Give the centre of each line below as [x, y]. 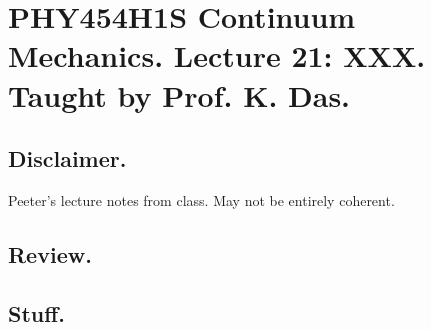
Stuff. [37, 312]
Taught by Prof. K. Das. [179, 94]
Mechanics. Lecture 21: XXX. [217, 55]
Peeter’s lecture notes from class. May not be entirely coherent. [201, 199]
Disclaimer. [67, 158]
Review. [50, 253]
